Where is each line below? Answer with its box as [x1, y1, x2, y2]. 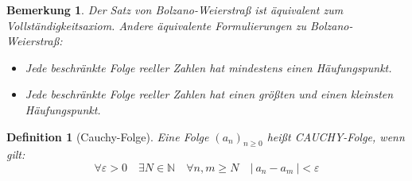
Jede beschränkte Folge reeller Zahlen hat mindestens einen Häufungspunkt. [25, 59, 392, 75]
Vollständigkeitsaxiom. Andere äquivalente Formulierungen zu [6, 17, 306, 33]
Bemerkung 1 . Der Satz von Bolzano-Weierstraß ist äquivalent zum [6, 2, 344, 17]
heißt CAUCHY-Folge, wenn [266, 128, 405, 144]
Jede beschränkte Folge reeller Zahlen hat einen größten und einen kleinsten [25, 86, 394, 102]
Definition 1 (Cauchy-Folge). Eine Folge [6, 128, 209, 144]
